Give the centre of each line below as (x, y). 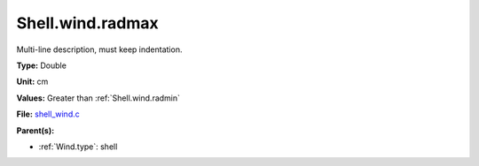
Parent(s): (35, 130)
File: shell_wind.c (48, 114)
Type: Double (41, 65)
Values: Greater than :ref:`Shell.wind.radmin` (98, 98)
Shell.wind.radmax (87, 23)
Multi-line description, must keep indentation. (99, 49)
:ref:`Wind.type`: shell (78, 147)
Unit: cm (32, 82)
